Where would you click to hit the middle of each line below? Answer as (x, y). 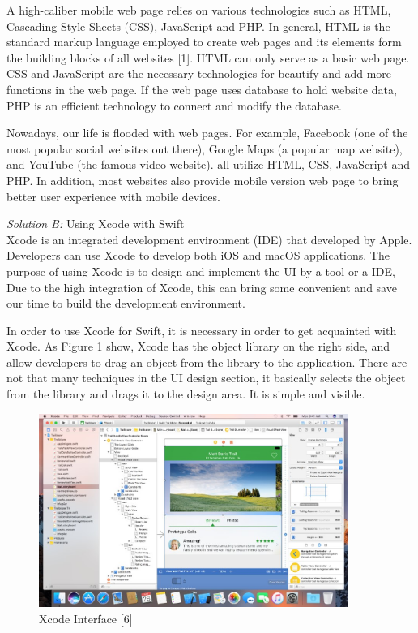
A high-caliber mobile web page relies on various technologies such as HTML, (199, 10)
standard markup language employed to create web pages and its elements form (204, 42)
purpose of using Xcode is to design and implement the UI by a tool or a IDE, (201, 271)
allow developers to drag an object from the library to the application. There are (207, 362)
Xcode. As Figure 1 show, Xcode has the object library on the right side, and (198, 346)
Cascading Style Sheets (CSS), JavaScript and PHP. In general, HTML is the (198, 26)
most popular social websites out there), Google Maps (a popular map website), (205, 148)
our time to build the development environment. (126, 303)
